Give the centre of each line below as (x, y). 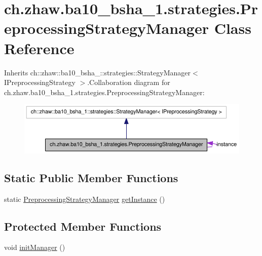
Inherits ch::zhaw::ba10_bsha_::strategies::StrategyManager (98, 72)
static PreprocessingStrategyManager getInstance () (85, 199)
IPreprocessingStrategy (40, 82)
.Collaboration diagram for (129, 82)
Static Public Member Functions (91, 177)
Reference (39, 48)
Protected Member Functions (83, 226)
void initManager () (35, 247)
